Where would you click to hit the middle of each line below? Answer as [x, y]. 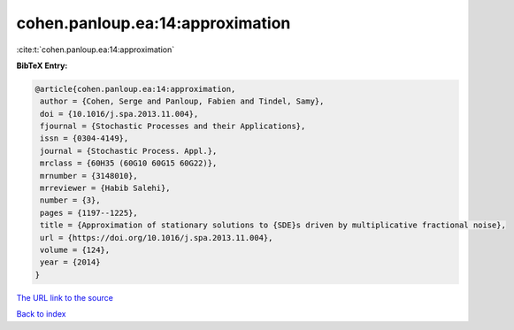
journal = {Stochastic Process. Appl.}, [129, 151]
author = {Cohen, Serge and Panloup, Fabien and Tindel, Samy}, [182, 101]
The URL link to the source [65, 297]
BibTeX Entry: [42, 65]
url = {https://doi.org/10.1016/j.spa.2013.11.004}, [157, 238]
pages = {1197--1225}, [89, 213]
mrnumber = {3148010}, [89, 176]
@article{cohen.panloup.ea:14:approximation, [135, 89]
